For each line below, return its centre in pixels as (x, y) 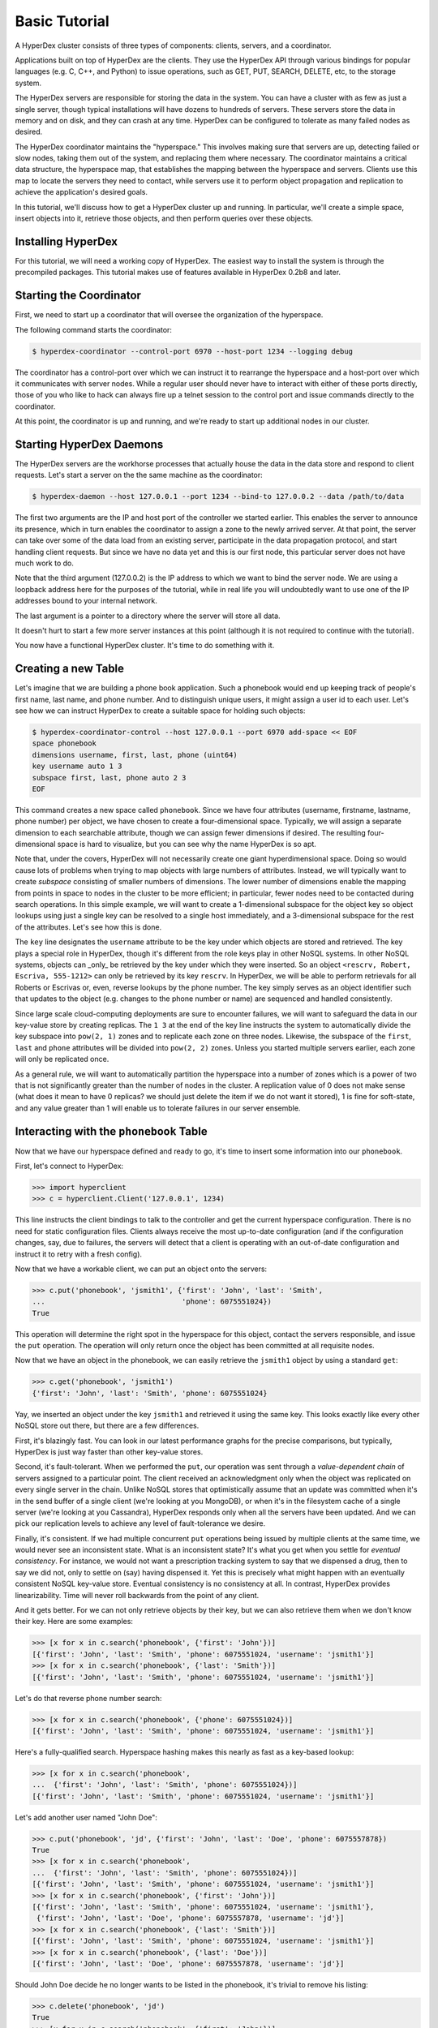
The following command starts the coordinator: (93, 329)
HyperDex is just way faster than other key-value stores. (109, 1451)
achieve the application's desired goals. (82, 192)
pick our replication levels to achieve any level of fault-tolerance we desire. (140, 1523)
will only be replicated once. (62, 1059)
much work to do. (45, 563)
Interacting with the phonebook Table (111, 1131)
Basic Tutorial (62, 21)
